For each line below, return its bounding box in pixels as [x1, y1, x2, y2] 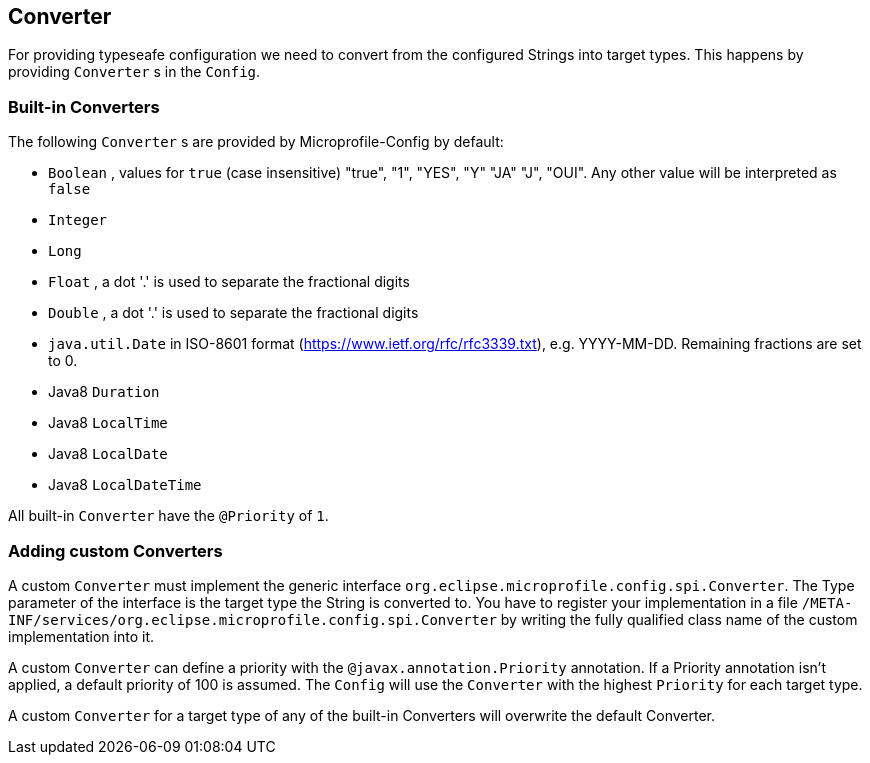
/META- [801, 594, 853, 611]
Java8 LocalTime [48, 414, 168, 432]
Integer [48, 212, 108, 229]
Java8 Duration [48, 383, 160, 401]
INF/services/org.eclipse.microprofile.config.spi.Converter [8, 611, 497, 628]
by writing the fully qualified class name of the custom [500, 610, 858, 628]
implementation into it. [8, 627, 155, 645]
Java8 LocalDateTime [48, 476, 202, 494]
